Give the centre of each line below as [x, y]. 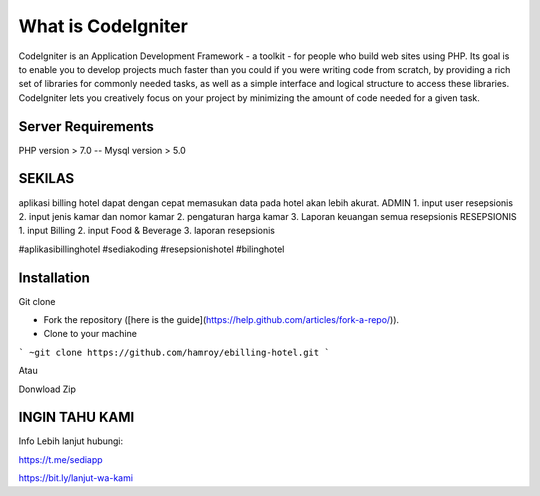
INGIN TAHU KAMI [76, 417]
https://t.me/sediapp [61, 459]
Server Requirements [86, 126]
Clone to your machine [90, 334]
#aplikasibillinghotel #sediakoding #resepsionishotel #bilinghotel [151, 249]
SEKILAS [46, 178]
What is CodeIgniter [103, 26]
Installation [54, 277]
